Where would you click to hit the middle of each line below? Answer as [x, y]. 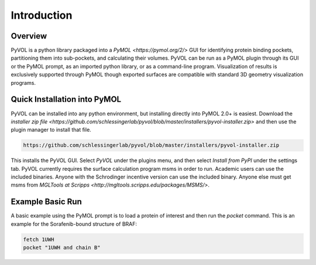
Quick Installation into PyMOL [66, 99]
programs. [23, 82]
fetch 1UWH [39, 239]
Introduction [42, 15]
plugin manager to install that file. [51, 130]
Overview [29, 36]
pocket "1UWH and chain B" [62, 248]
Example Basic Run [46, 202]
